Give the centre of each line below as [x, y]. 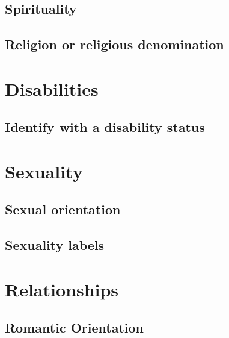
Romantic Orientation [74, 327]
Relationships [62, 289]
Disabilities [52, 88]
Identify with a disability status [105, 127]
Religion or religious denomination [114, 44]
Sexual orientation [63, 209]
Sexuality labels [55, 245]
